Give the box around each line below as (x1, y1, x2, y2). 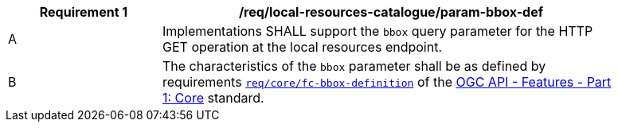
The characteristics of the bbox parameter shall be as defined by (162, 58, 546, 74)
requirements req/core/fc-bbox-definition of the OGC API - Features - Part (162, 74, 612, 90)
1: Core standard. (162, 90, 264, 106)
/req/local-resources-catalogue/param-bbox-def (238, 4, 544, 20)
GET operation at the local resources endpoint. (162, 39, 443, 55)
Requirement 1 (39, 4, 128, 20)
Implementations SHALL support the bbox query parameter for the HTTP (162, 23, 593, 39)
